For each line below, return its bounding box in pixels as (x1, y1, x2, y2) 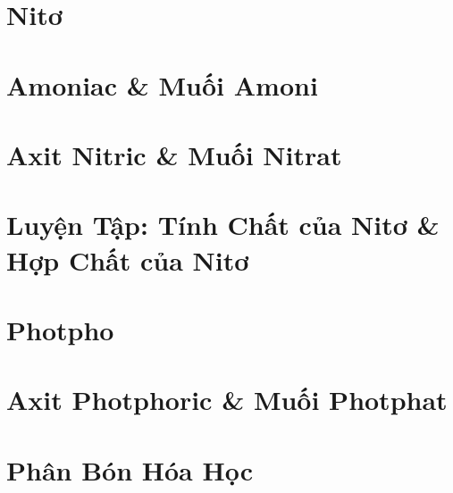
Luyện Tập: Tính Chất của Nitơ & (6, 206, 440, 243)
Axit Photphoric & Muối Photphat (6, 381, 448, 418)
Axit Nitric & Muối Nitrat (6, 136, 342, 172)
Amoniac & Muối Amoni (6, 66, 318, 103)
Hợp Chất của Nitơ (6, 241, 249, 278)
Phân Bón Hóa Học (6, 451, 253, 488)
